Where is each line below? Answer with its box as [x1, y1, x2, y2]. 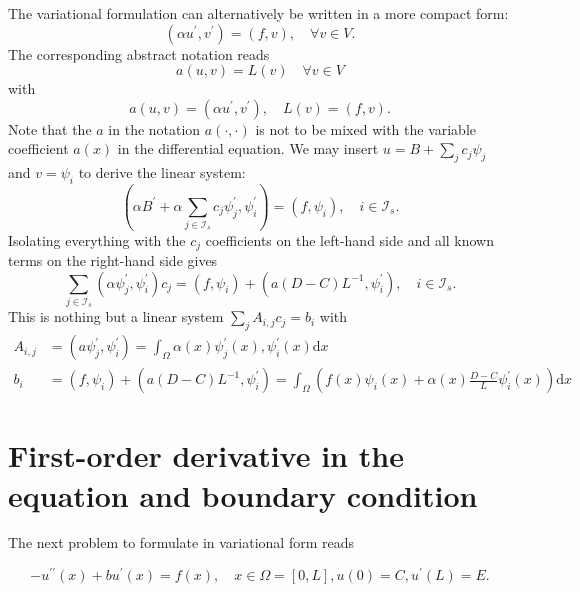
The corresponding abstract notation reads [8, 43, 270, 64]
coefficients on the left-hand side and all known [205, 229, 495, 250]
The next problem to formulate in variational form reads [8, 532, 355, 553]
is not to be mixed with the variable [255, 118, 477, 139]
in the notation [108, 118, 201, 139]
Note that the [8, 118, 92, 139]
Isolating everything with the [8, 229, 186, 250]
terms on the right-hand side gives [8, 249, 218, 270]
